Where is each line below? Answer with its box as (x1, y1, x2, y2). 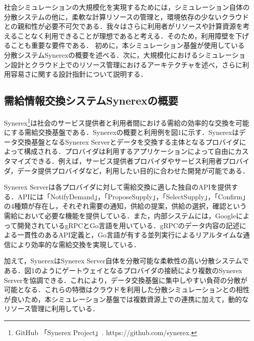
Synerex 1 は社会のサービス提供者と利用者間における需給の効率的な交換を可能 (4, 116, 250, 128)
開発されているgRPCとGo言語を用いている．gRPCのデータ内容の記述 (17, 220, 240, 230)
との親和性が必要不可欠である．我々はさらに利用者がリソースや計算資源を (4, 21, 243, 31)
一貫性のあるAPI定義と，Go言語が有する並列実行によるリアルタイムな (17, 230, 243, 240)
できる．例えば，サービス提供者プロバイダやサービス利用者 (31, 155, 222, 166)
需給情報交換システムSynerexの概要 (4, 93, 178, 108)
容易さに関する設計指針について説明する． (10, 69, 148, 79)
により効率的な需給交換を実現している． (10, 239, 141, 249)
